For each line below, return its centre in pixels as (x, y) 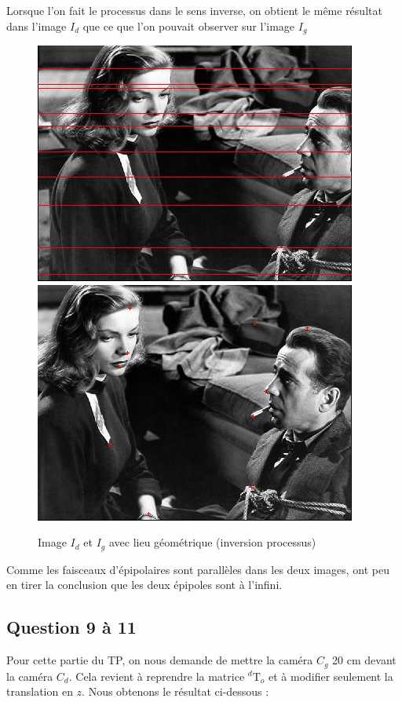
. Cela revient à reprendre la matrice (157, 676)
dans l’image (37, 26)
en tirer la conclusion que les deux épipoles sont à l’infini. (144, 585)
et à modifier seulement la (331, 676)
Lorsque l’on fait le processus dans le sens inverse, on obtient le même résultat (194, 10)
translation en (40, 691)
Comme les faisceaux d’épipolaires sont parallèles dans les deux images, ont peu (198, 569)
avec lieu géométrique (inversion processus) (212, 542)
